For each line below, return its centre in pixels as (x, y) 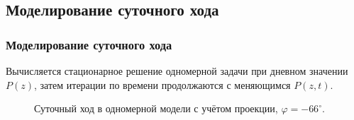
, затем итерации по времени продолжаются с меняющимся (162, 84)
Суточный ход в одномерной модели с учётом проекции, (156, 108)
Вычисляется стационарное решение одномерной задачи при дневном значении (177, 71)
